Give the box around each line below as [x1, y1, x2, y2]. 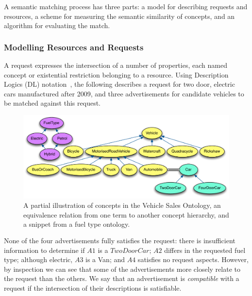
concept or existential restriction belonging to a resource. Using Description [4, 69, 229, 79]
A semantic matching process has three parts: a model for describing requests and [4, 1, 248, 11]
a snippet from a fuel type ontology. [23, 219, 130, 229]
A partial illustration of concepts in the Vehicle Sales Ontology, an [23, 200, 221, 210]
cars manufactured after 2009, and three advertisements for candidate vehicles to [4, 88, 244, 98]
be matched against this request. [4, 98, 101, 108]
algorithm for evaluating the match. [4, 20, 110, 31]
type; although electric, [4, 254, 73, 265]
